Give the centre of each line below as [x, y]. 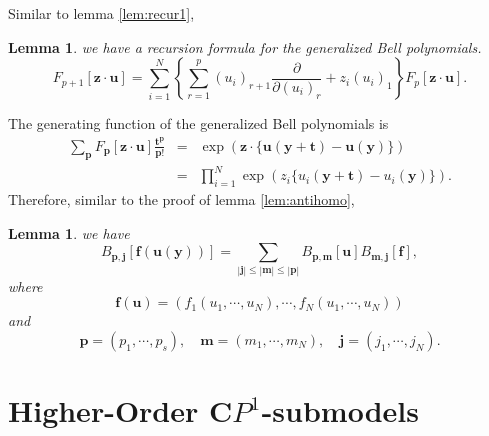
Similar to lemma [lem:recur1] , [101, 13]
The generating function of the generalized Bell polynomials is [198, 123]
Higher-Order [103, 409]
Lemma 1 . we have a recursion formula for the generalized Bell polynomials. [245, 46]
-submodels [340, 409]
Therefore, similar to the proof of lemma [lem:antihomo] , [181, 199]
